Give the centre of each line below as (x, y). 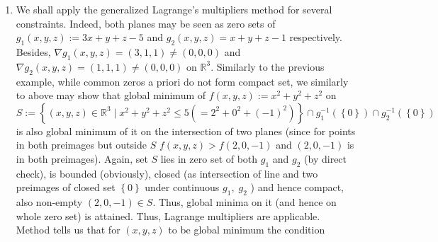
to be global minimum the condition (247, 230)
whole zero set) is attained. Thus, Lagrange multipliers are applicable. (168, 215)
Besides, (33, 51)
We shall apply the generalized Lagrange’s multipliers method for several (174, 9)
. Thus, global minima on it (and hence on (245, 202)
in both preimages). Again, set (82, 158)
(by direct (326, 158)
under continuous (182, 187)
